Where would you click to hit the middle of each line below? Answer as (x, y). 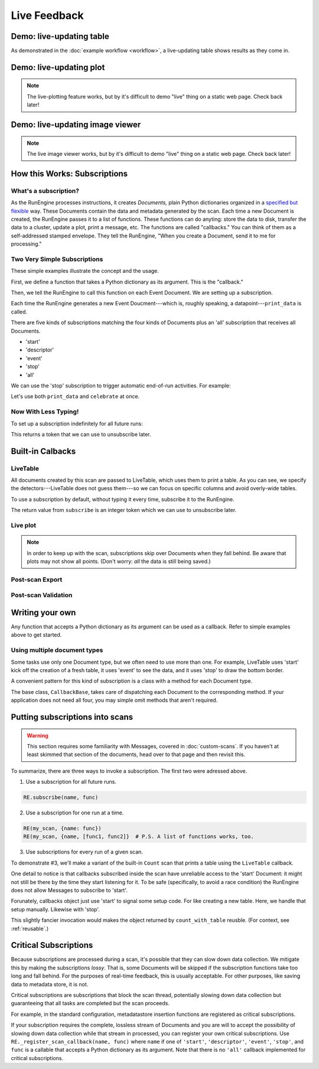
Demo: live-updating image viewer (76, 125)
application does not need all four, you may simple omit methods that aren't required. (114, 700)
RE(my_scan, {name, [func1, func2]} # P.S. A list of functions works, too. (139, 837)
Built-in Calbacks (43, 451)
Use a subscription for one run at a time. (75, 813)
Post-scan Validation (42, 595)
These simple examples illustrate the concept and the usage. (85, 271)
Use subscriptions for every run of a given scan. (84, 852)
